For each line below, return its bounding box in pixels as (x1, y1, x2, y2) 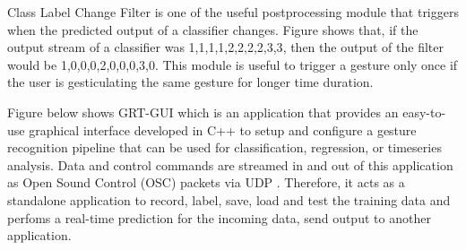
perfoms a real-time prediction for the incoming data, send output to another (7, 208, 431, 227)
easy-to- (402, 102, 446, 121)
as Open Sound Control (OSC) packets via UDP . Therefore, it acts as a (7, 173, 405, 192)
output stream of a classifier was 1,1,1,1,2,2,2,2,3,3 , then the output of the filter (7, 38, 444, 56)
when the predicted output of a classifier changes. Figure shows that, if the (7, 20, 419, 39)
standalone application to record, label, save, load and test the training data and (7, 190, 451, 209)
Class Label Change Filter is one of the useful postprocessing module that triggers (7, 3, 459, 21)
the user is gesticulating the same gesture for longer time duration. (7, 73, 374, 91)
